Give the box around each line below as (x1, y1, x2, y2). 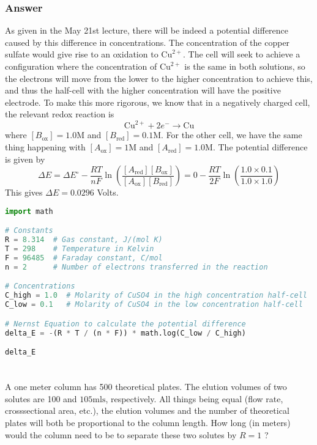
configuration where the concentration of (5, 60, 157, 72)
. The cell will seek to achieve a (182, 48, 300, 61)
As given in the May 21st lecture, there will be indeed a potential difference (5, 24, 289, 37)
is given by (5, 152, 45, 165)
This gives (5, 186, 43, 199)
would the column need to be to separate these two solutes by (5, 428, 237, 441)
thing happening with (5, 141, 86, 153)
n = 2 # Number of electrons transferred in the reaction (5, 262, 268, 271)
